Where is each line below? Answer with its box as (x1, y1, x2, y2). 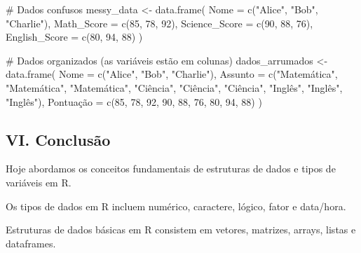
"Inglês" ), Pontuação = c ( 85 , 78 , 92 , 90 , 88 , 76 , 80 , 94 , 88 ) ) (6, 94, 262, 109)
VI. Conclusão (6, 128, 111, 150)
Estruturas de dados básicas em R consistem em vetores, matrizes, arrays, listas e (6, 222, 356, 237)
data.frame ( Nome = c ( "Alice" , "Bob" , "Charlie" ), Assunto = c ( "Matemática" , (6, 67, 338, 81)
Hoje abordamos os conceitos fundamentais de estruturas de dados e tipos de (6, 161, 336, 176)
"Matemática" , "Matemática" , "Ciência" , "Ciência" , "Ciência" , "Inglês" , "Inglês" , (6, 80, 343, 95)
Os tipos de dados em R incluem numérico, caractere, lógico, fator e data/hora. (6, 198, 346, 213)
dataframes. (6, 235, 56, 250)
